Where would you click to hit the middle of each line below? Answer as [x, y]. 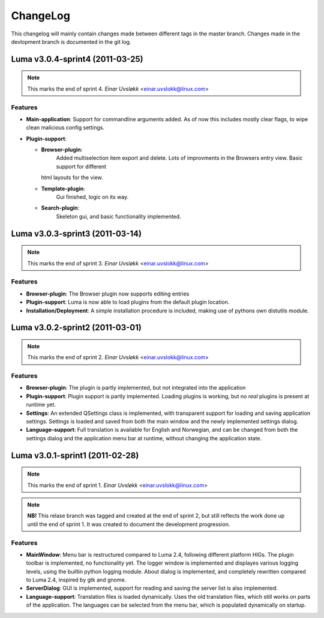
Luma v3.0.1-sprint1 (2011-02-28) [75, 456]
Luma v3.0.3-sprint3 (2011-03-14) [76, 233]
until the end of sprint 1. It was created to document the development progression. [129, 524]
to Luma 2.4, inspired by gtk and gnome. [76, 580]
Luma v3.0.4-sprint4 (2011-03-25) [77, 59]
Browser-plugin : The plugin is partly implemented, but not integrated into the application [136, 388]
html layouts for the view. [72, 178]
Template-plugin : [63, 189]
